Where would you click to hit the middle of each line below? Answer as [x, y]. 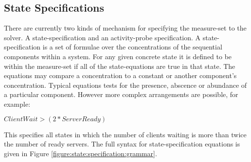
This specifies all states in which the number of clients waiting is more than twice [125, 134]
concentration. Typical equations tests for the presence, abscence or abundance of [125, 85]
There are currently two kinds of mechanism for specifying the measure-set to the [125, 28]
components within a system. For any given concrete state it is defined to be [118, 56]
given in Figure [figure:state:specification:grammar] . [81, 153]
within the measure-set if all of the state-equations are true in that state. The [120, 66]
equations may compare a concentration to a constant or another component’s [120, 75]
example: [17, 104]
